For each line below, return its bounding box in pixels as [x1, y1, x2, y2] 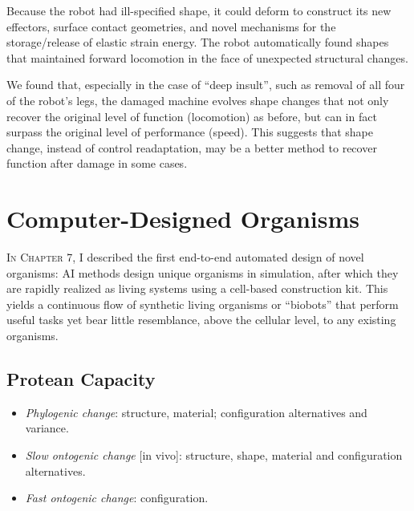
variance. [25, 420, 69, 436]
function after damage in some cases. [6, 155, 188, 172]
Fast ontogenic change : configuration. [25, 489, 209, 506]
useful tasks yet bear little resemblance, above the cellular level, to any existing [6, 311, 396, 328]
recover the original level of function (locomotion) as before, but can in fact [6, 107, 377, 124]
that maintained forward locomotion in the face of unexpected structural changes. [6, 49, 408, 66]
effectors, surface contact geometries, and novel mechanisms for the [6, 18, 336, 34]
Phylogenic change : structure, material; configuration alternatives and [25, 404, 367, 420]
